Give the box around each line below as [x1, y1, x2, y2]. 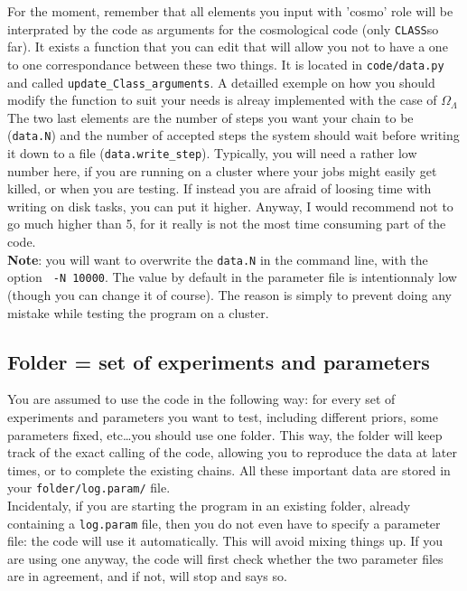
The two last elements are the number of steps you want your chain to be [7, 108, 414, 127]
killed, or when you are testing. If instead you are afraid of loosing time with [7, 179, 432, 198]
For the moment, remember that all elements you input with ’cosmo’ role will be [7, 2, 453, 20]
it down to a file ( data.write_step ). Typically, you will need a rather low [7, 144, 417, 162]
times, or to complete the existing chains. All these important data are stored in [7, 460, 451, 479]
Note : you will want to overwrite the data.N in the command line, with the [7, 249, 428, 268]
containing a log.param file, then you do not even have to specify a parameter [7, 513, 441, 532]
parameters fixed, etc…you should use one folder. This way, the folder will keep [7, 425, 443, 444]
